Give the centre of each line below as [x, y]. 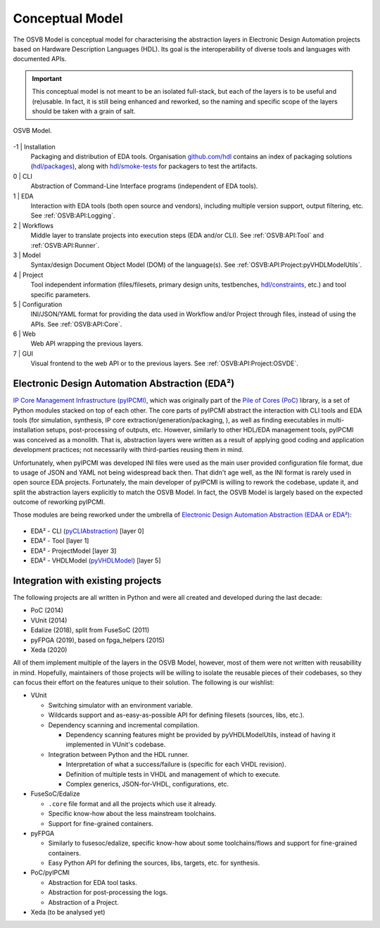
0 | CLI [23, 176]
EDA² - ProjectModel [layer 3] [74, 551]
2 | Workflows [33, 225]
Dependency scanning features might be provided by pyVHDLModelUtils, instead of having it [201, 735]
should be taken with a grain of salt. [84, 111]
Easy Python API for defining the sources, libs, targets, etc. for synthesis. [154, 863]
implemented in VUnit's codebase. [116, 745]
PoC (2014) [47, 610]
